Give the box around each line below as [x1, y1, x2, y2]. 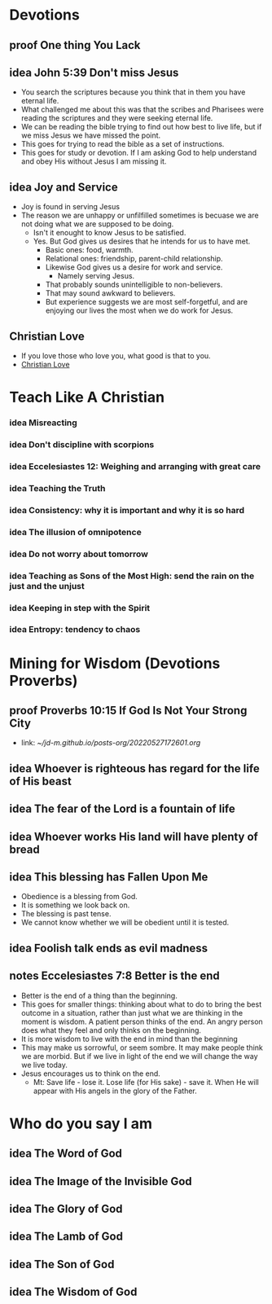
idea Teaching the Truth [9, 482, 106, 494]
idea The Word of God [9, 1147, 123, 1161]
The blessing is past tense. [20, 909, 112, 919]
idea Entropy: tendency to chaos [9, 624, 141, 635]
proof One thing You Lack [9, 38, 141, 52]
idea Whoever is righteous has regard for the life [9, 762, 260, 775]
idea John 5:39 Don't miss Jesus [9, 65, 179, 79]
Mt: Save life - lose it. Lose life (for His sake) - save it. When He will [33, 1077, 259, 1087]
